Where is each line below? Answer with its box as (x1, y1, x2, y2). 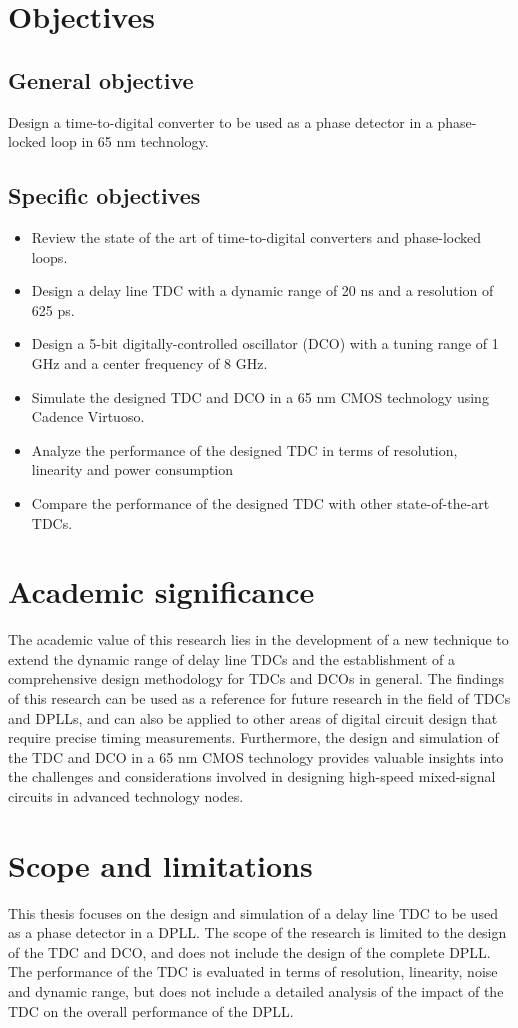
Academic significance (8, 571, 315, 612)
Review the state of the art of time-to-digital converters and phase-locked (31, 226, 482, 247)
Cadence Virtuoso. (31, 406, 145, 427)
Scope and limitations (8, 844, 313, 885)
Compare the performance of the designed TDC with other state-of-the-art (31, 492, 490, 513)
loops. (31, 246, 68, 267)
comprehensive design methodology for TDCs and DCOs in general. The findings (8, 668, 504, 689)
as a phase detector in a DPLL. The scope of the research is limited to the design (8, 922, 507, 943)
